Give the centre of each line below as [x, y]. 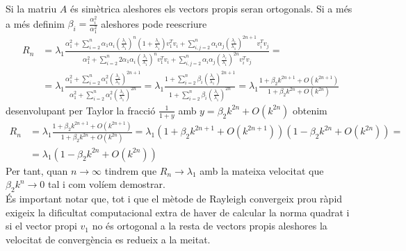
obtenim [310, 110]
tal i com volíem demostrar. [106, 184]
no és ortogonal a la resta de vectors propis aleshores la [210, 226]
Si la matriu [31, 8]
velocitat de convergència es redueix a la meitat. [108, 239]
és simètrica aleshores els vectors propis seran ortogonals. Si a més [211, 8]
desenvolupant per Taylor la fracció [81, 110]
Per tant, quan [37, 170]
